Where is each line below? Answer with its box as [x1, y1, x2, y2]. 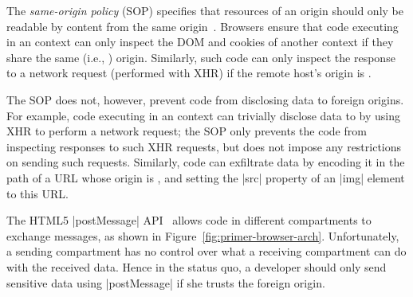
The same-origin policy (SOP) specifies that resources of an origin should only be [6, 2, 403, 18]
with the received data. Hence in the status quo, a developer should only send [6, 258, 387, 275]
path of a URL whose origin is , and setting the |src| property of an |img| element [6, 169, 405, 186]
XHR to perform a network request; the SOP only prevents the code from [6, 123, 367, 139]
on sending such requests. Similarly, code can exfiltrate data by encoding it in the [6, 154, 405, 170]
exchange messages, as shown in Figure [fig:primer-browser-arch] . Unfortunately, [6, 227, 399, 244]
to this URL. [6, 185, 69, 201]
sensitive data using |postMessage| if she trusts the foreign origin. [6, 274, 325, 291]
